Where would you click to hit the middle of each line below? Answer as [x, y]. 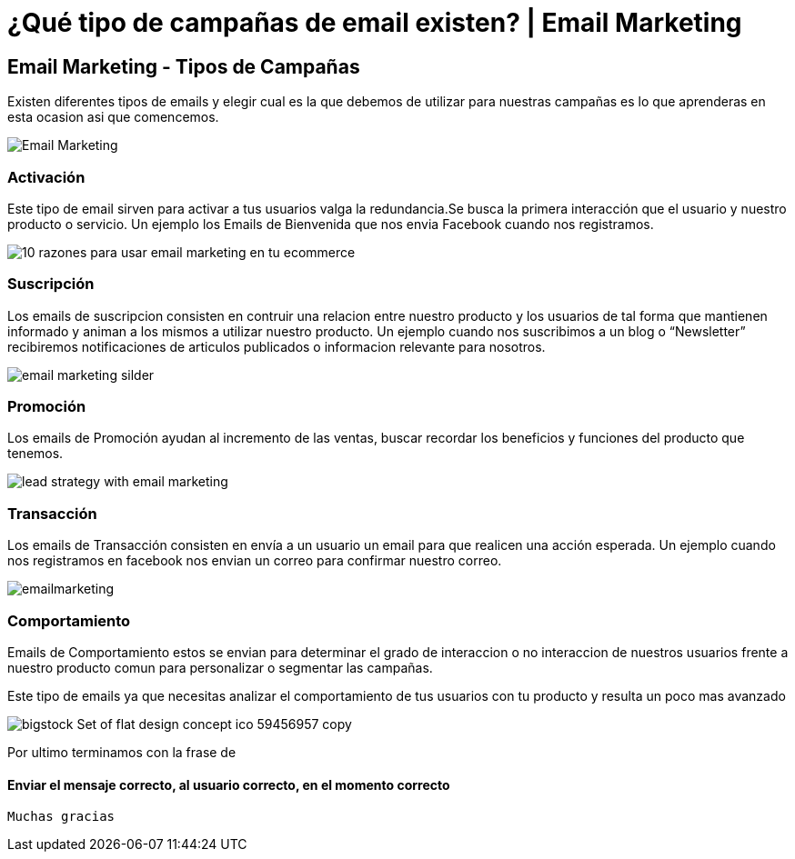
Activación [46, 177]
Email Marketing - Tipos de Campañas [184, 66]
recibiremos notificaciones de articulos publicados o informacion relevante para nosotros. [277, 346]
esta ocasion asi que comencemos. [113, 117]
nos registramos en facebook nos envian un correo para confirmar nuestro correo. [255, 561]
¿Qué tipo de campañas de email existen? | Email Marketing [375, 23]
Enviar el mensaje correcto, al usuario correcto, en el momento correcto [229, 784]
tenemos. [35, 454]
